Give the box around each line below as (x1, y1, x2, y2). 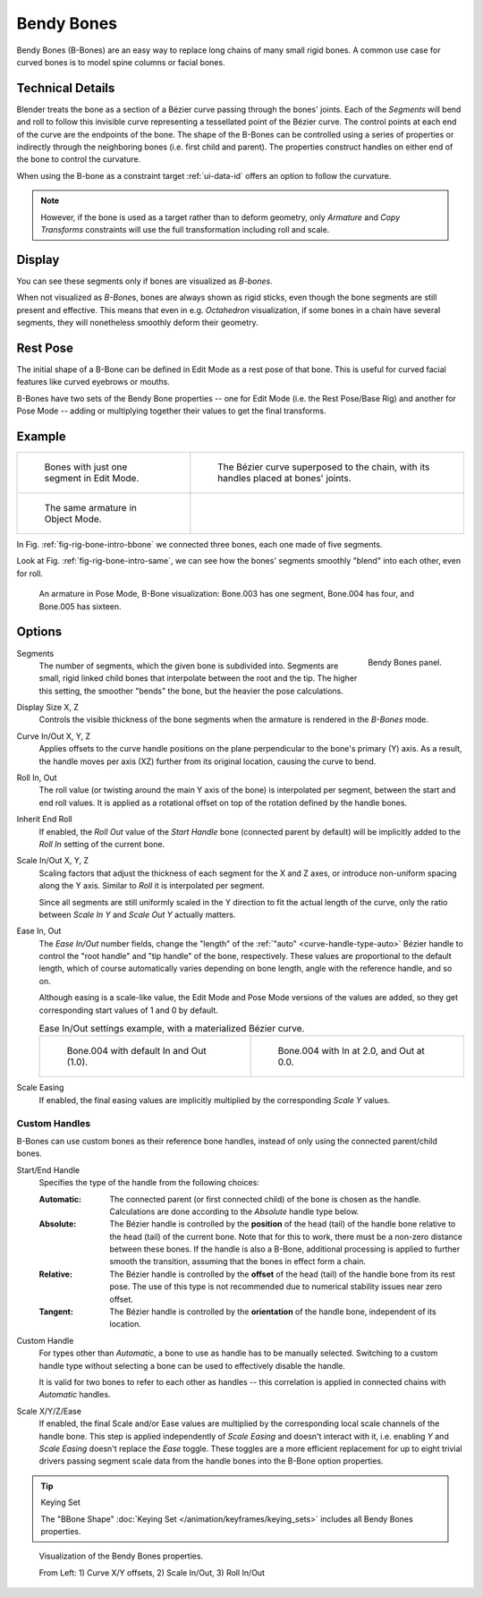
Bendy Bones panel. (368, 658, 442, 668)
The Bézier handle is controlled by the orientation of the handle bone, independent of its (109, 1306, 437, 1317)
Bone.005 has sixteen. (38, 600, 122, 612)
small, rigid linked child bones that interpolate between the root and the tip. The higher (38, 673, 358, 684)
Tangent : (38, 1306, 73, 1317)
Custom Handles (16, 1117, 91, 1129)
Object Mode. (44, 513, 102, 525)
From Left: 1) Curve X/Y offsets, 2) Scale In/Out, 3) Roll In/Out (38, 1567, 266, 1578)
